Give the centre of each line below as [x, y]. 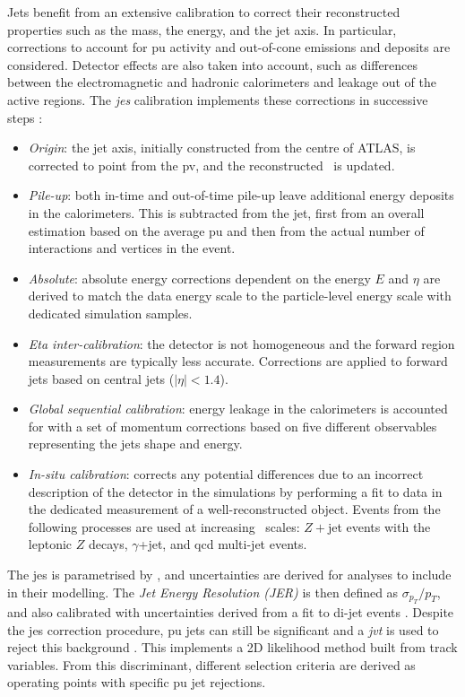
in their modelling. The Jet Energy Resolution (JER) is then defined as [203, 592]
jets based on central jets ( [101, 378]
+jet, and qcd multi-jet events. [223, 544]
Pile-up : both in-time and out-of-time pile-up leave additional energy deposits [241, 195]
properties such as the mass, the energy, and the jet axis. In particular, [202, 29]
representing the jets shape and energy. [135, 444]
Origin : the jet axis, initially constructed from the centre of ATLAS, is [222, 148]
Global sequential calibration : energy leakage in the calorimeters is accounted [238, 409]
